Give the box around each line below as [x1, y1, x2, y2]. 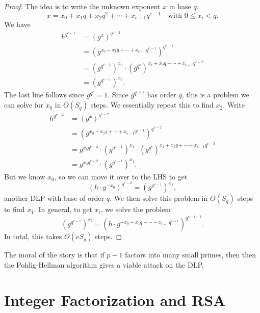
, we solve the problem [100, 204, 171, 215]
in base [169, 1, 191, 11]
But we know [4, 171, 45, 181]
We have [4, 19, 31, 30]
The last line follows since [4, 89, 85, 100]
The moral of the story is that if [4, 249, 105, 260]
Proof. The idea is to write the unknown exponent [4, 1, 161, 11]
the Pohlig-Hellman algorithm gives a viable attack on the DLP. [4, 259, 204, 270]
